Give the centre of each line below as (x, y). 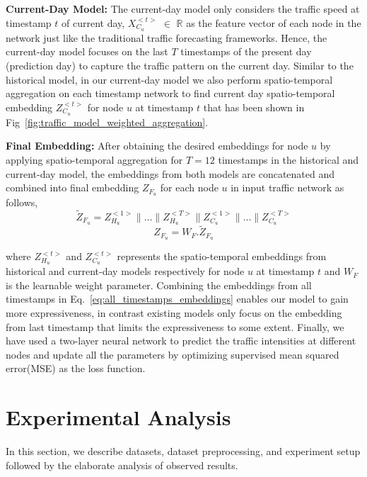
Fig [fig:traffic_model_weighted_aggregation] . (107, 122)
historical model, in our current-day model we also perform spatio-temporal (169, 79)
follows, (22, 202)
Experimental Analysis (118, 417)
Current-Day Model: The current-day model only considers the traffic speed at (183, 9)
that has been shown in (254, 107)
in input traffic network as (287, 187)
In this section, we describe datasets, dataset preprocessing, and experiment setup (183, 451)
